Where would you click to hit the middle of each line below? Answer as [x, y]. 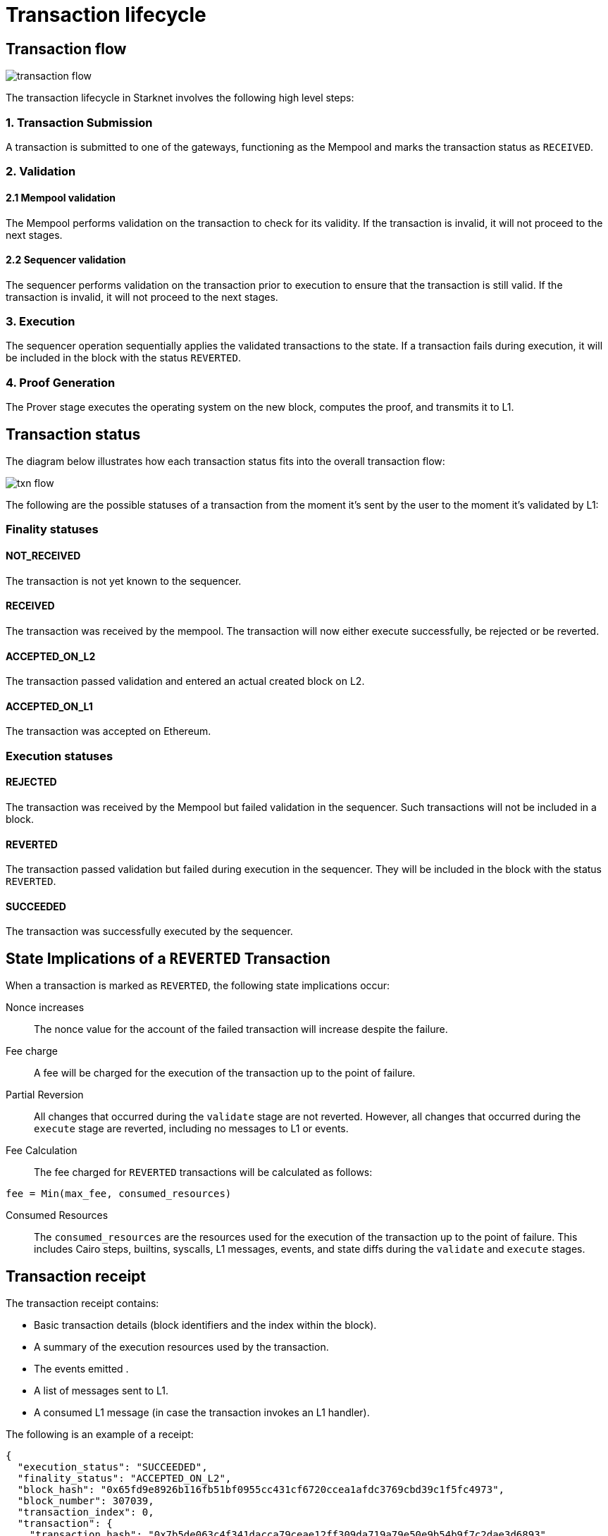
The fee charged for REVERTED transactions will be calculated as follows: [203, 1172]
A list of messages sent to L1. [101, 1391]
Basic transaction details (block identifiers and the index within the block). [205, 1325]
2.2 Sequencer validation [66, 260]
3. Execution [41, 322]
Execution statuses [60, 756]
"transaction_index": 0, [86, 1512]
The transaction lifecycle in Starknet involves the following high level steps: [180, 98]
